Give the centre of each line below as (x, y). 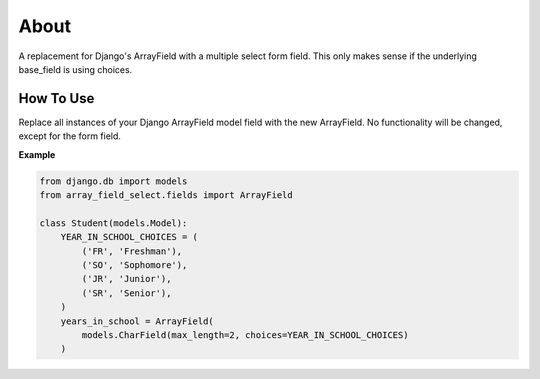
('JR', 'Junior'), (126, 279)
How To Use (56, 98)
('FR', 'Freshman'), (132, 251)
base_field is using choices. (75, 69)
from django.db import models (113, 181)
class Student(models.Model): (113, 223)
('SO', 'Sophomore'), (134, 264)
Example (37, 154)
